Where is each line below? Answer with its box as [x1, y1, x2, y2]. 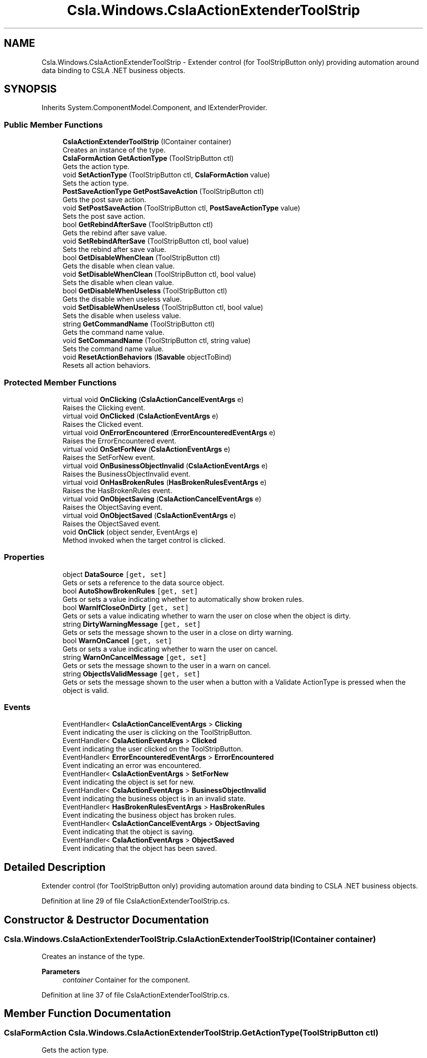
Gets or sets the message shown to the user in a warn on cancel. [62, 661, 271, 670]
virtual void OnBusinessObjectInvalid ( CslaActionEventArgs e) [62, 461, 268, 470]
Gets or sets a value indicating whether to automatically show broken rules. [62, 595, 304, 603]
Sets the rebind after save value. [62, 245, 166, 254]
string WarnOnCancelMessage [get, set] [62, 653, 207, 661]
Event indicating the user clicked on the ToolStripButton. [62, 745, 243, 753]
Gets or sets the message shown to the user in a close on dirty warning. [62, 628, 293, 636]
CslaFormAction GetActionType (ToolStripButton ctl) [62, 154, 234, 163]
